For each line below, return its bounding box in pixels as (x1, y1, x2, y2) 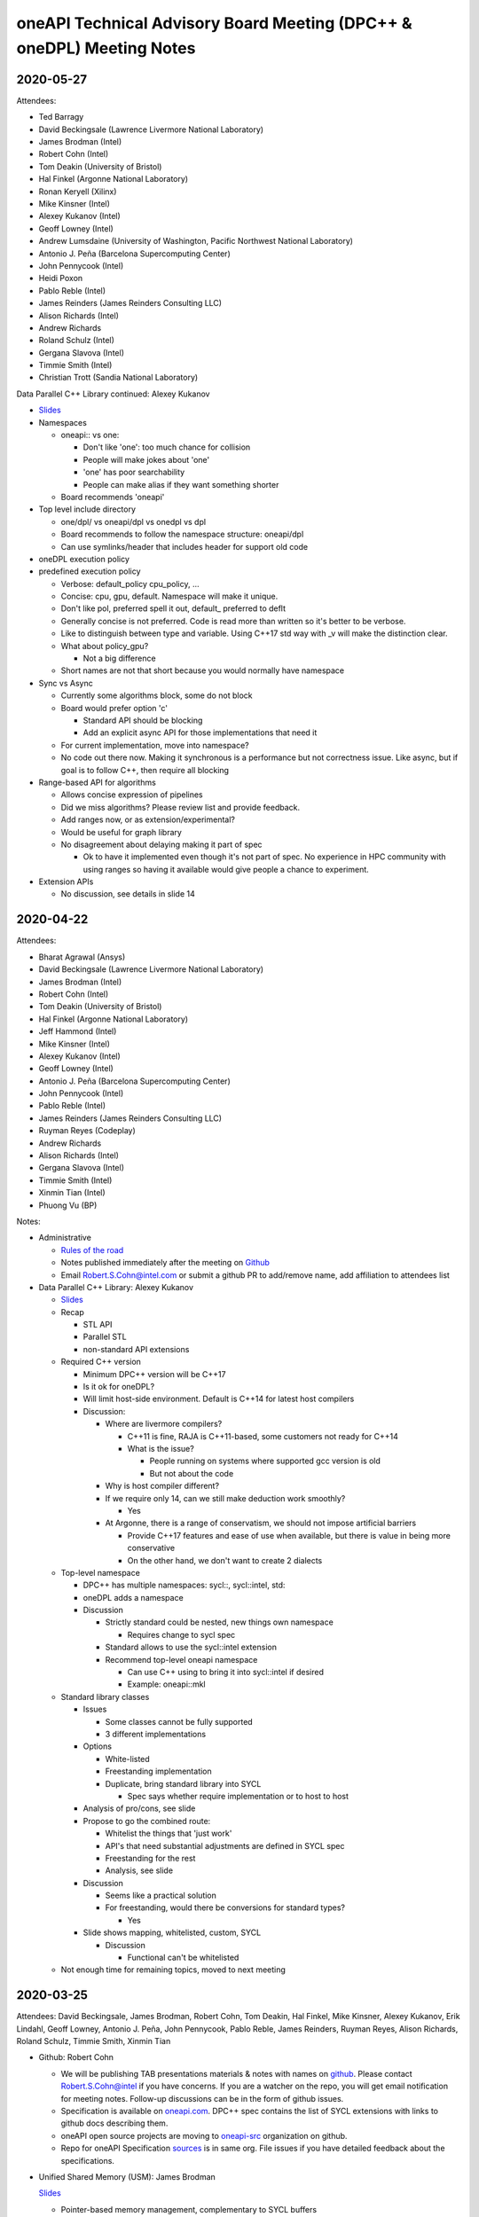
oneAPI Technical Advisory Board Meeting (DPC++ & (16, 13, 412, 33)
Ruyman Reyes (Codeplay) (38, 1125, 137, 1136)
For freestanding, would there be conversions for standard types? (105, 1902, 346, 1913)
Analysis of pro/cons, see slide (82, 1803, 196, 1814)
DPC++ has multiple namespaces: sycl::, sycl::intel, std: (82, 1579, 286, 1591)
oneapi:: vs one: (60, 430, 120, 441)
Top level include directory (38, 504, 137, 514)
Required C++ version (60, 1357, 142, 1367)
